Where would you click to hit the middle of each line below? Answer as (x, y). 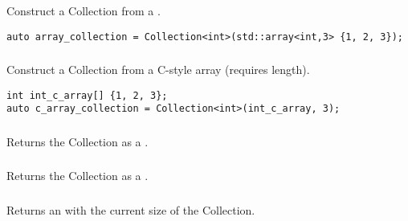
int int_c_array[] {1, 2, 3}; (87, 95)
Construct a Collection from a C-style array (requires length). (158, 70)
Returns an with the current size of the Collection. (131, 209)
